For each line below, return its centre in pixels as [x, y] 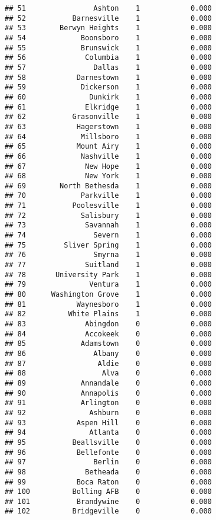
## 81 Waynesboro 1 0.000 [108, 304]
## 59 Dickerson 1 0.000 [108, 87]
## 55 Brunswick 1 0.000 [108, 48]
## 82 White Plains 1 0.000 [108, 314]
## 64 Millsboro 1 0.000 [108, 137]
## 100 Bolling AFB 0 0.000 [108, 492]
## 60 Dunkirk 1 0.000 [108, 97]
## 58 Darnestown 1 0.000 [108, 77]
